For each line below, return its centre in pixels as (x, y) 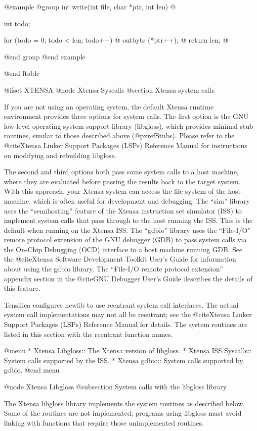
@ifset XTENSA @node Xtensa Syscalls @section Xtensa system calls (109, 89)
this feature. (22, 288)
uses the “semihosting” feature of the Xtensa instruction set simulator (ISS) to (123, 210)
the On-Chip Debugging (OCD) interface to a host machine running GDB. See (123, 249)
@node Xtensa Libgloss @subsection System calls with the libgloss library (115, 386)
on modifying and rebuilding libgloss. (60, 155)
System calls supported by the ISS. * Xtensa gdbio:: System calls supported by (124, 360)
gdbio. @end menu (32, 370)
